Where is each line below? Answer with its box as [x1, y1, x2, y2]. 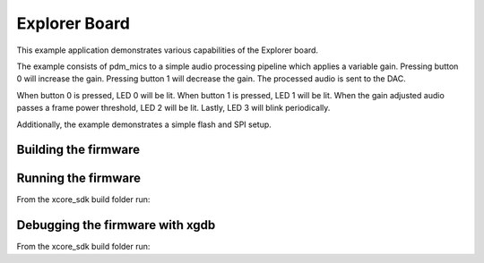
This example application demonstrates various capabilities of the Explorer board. [16, 45, 318, 55]
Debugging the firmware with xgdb [16, 217, 216, 233]
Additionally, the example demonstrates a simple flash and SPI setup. [16, 119, 272, 130]
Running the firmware [16, 171, 141, 186]
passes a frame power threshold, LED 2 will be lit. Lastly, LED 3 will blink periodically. [16, 103, 331, 114]
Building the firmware [16, 142, 141, 157]
